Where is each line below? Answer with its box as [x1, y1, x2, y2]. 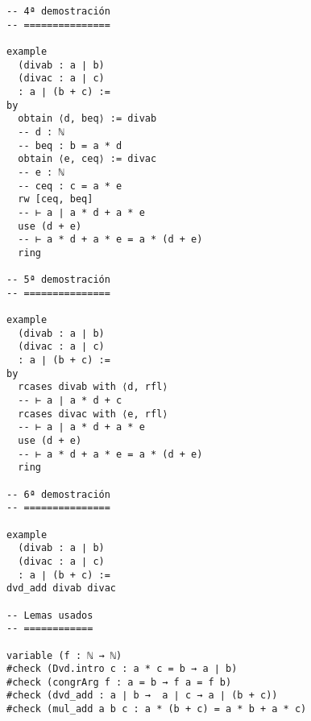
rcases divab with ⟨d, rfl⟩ [18, 381, 168, 393]
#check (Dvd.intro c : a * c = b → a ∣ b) [6, 663, 238, 675]
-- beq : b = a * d [18, 139, 122, 151]
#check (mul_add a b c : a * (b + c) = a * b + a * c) [6, 703, 307, 715]
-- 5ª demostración [6, 274, 110, 286]
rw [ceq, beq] [18, 193, 93, 205]
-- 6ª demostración [6, 488, 110, 500]
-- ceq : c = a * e [18, 180, 122, 192]
